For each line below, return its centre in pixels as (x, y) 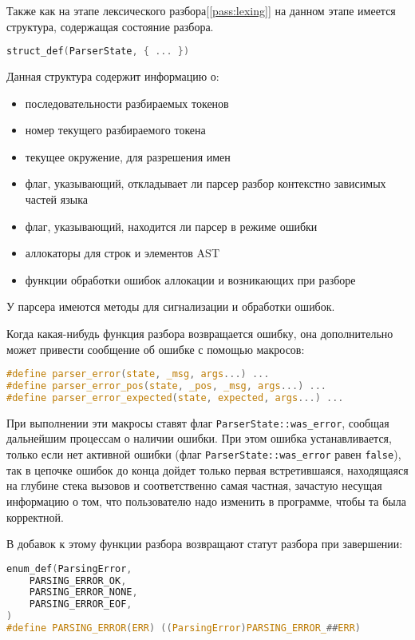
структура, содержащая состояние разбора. (110, 26)
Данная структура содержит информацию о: (113, 76)
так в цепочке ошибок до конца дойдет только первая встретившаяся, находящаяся (207, 469)
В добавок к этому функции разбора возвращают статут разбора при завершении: (205, 544)
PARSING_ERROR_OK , (78, 580)
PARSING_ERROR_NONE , (83, 592)
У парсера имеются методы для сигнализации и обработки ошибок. (171, 306)
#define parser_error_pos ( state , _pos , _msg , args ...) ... (166, 386)
